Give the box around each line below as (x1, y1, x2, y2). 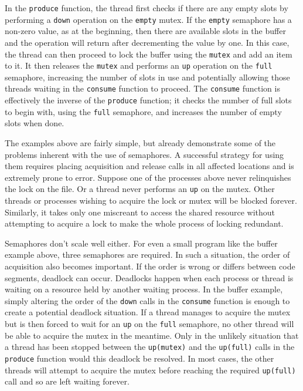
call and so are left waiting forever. (5, 375, 130, 387)
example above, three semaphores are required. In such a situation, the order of (5, 248, 290, 261)
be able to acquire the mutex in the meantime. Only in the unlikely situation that (5, 329, 299, 341)
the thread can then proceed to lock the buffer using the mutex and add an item (5, 48, 292, 60)
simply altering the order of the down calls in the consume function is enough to (5, 294, 290, 306)
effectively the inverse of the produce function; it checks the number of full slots (5, 94, 292, 106)
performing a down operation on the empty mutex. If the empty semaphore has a (5, 13, 292, 25)
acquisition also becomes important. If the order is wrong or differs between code (5, 259, 295, 272)
